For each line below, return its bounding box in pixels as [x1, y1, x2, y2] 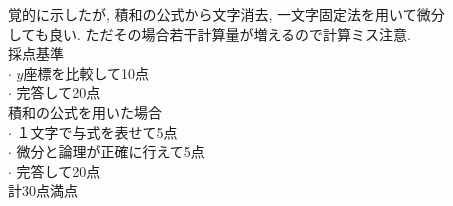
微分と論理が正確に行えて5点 [16, 141, 205, 162]
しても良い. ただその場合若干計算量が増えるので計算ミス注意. [8, 23, 411, 44]
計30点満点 [8, 180, 78, 201]
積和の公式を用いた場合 [8, 101, 162, 122]
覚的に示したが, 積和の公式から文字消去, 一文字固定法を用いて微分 [8, 4, 445, 24]
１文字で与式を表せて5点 [16, 121, 178, 142]
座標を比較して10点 [23, 62, 150, 83]
